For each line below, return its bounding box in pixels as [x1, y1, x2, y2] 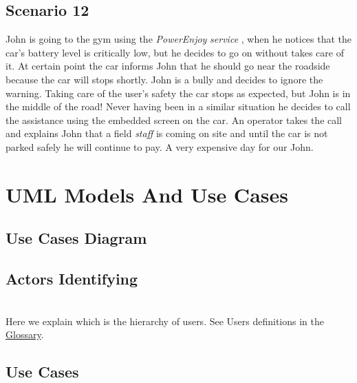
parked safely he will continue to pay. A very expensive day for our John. [6, 139, 314, 154]
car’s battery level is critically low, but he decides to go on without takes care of [6, 45, 344, 59]
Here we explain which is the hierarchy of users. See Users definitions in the [6, 313, 325, 328]
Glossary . [6, 327, 44, 342]
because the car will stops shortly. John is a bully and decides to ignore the [6, 72, 323, 86]
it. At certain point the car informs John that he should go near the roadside [6, 59, 330, 73]
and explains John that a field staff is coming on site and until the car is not [6, 126, 328, 141]
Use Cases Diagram [6, 227, 147, 249]
